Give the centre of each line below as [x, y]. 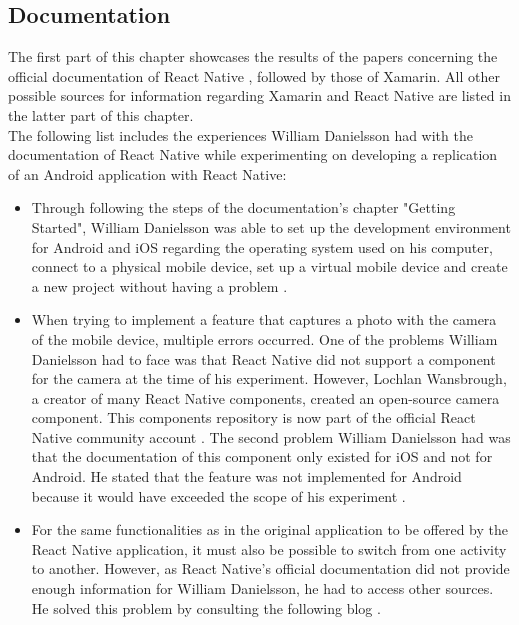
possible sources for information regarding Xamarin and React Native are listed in [259, 95]
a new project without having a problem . [159, 285]
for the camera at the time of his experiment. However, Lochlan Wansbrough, [269, 378]
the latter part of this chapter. [101, 114]
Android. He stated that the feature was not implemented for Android [246, 476]
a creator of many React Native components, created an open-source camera [265, 397]
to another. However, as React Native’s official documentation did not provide [270, 568]
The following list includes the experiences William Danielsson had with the [240, 134]
